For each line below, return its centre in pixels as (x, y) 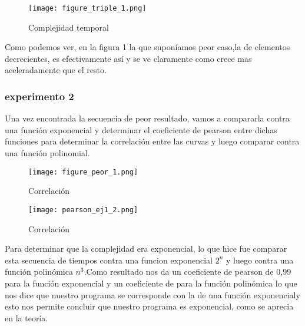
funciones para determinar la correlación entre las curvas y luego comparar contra (152, 141)
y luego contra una (260, 260)
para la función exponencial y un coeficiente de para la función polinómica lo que (151, 283)
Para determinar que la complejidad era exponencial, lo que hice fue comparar (146, 248)
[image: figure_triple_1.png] (87, 8)
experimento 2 (39, 96)
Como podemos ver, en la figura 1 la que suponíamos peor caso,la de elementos (147, 47)
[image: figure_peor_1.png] (83, 172)
